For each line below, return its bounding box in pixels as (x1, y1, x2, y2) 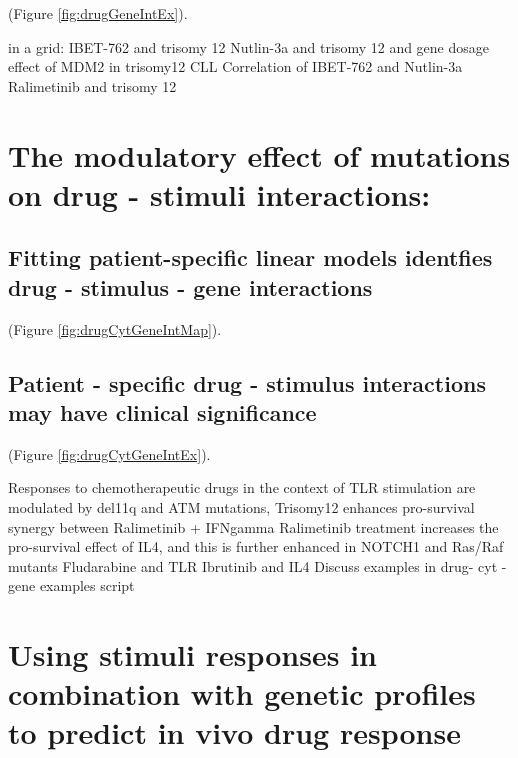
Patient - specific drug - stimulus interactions (8, 367, 486, 398)
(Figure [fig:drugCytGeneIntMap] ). (8, 318, 222, 339)
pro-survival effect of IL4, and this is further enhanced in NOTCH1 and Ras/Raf (8, 536, 504, 557)
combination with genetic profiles (8, 673, 476, 714)
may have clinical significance (8, 396, 317, 427)
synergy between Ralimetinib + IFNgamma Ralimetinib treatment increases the (8, 516, 499, 537)
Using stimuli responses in (8, 634, 377, 675)
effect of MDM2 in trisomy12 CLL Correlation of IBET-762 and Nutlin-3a (8, 56, 463, 77)
